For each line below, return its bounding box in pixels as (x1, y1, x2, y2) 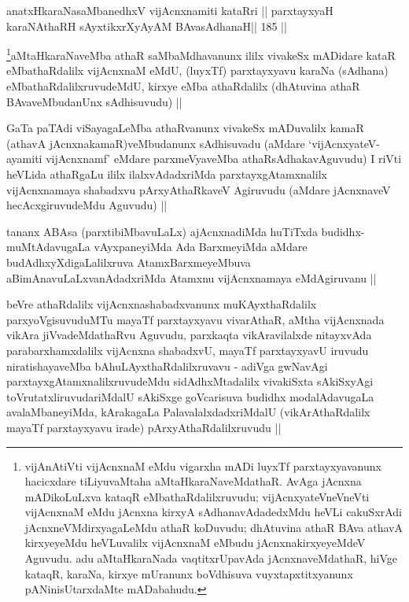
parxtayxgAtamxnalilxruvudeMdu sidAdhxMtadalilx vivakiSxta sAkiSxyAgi (6, 373, 374, 390)
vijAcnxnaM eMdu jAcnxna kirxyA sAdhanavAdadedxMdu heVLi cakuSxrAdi (24, 504, 402, 520)
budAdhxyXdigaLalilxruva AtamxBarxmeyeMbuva (6, 253, 251, 270)
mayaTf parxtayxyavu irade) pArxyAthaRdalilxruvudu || (6, 419, 282, 435)
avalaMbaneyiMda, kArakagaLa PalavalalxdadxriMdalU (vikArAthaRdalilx (6, 404, 370, 420)
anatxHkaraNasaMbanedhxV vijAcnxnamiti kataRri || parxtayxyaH (6, 2, 333, 18)
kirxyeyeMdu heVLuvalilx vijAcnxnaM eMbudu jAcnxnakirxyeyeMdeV (24, 534, 366, 551)
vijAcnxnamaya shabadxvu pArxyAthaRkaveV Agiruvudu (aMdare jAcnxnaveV (6, 181, 391, 198)
